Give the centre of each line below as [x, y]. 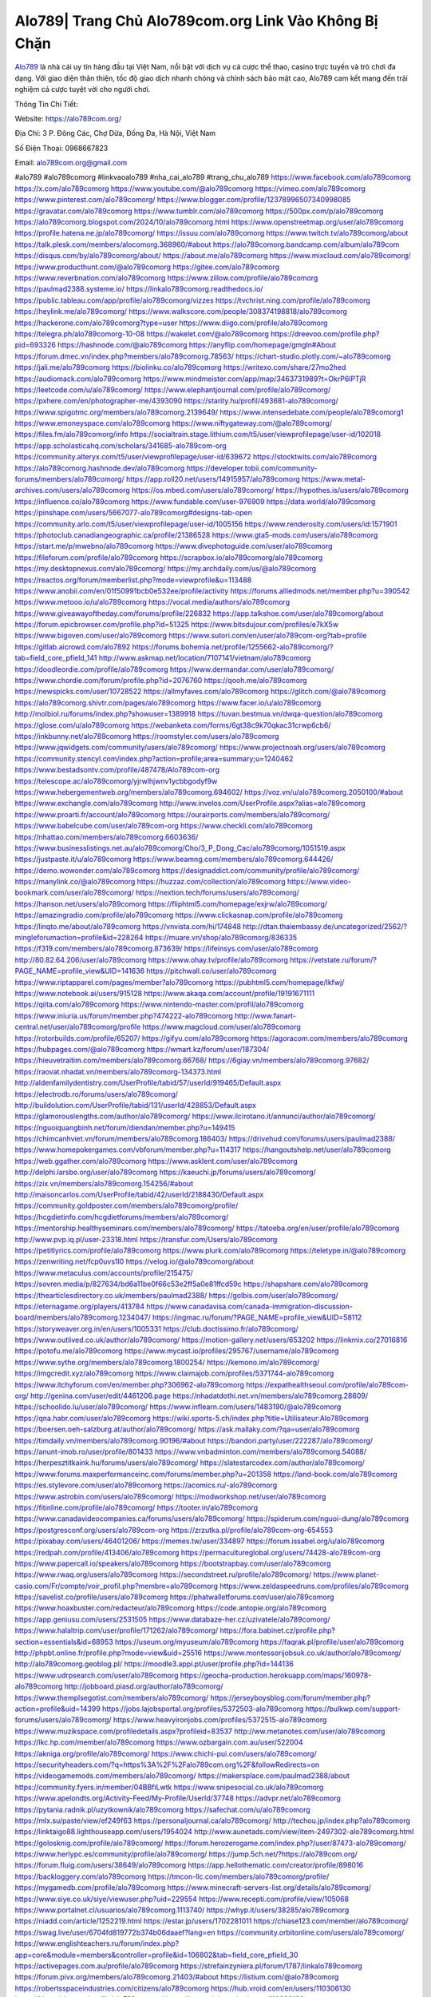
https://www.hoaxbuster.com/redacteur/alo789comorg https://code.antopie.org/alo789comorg [171, 1608]
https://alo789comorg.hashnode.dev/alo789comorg [100, 468]
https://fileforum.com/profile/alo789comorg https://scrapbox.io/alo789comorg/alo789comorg [169, 557]
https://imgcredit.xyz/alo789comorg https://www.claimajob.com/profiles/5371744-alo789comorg [174, 1373]
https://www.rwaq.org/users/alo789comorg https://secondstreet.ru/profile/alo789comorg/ [163, 1574]
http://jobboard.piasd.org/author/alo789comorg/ [144, 1686]
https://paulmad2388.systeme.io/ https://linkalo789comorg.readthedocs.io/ [139, 289]
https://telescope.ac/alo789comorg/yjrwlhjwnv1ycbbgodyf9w [116, 781]
